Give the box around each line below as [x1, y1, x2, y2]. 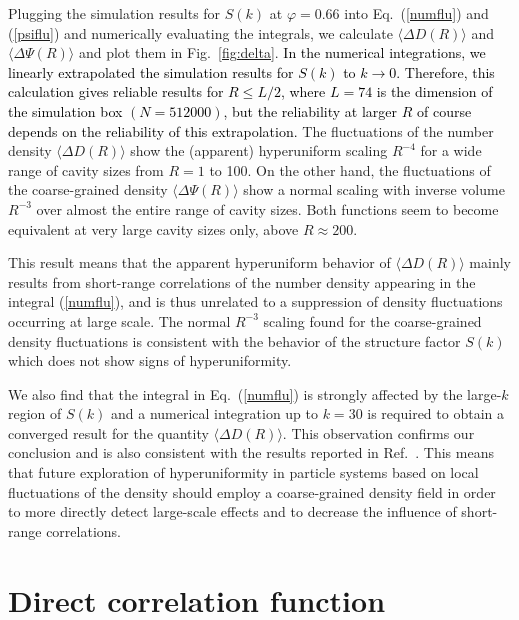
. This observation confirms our [282, 422, 475, 443]
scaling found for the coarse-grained [263, 310, 482, 331]
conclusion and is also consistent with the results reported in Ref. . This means [8, 442, 494, 463]
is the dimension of [376, 81, 493, 102]
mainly [469, 252, 511, 273]
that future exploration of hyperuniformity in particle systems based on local [8, 462, 479, 483]
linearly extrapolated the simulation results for [8, 61, 294, 82]
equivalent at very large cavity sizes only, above [8, 218, 299, 239]
